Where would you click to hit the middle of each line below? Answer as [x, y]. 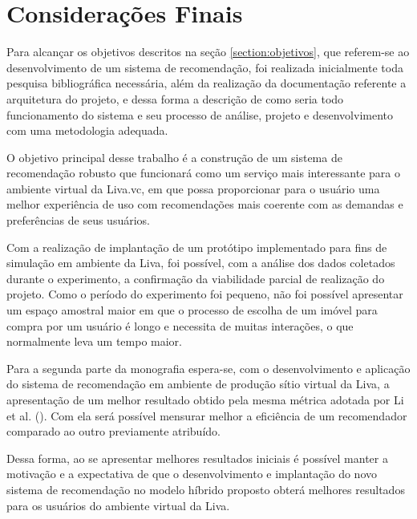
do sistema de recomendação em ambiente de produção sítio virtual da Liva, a [198, 384]
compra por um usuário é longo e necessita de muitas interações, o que [180, 325]
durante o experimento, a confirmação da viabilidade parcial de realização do [196, 278]
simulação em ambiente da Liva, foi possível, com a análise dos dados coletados [201, 263]
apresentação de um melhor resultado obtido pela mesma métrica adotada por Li [205, 399]
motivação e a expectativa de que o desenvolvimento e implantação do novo [192, 474]
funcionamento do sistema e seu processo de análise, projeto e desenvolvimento [200, 114]
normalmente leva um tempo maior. [95, 341]
